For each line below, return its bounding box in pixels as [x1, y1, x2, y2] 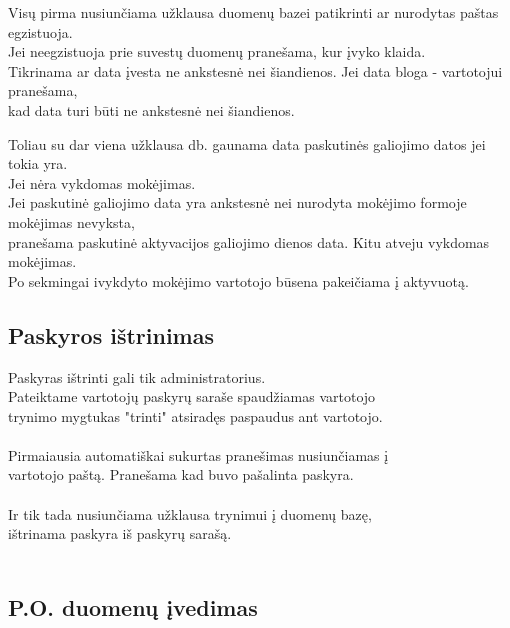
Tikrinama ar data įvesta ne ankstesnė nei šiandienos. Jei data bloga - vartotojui [8, 60, 503, 81]
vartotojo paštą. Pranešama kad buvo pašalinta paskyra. [8, 464, 354, 485]
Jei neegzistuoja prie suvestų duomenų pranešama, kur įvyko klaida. [8, 41, 426, 62]
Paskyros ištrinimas [8, 319, 214, 350]
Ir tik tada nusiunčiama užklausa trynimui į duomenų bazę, [8, 503, 372, 524]
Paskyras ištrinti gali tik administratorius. [8, 366, 266, 387]
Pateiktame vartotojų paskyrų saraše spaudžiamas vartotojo [8, 386, 376, 407]
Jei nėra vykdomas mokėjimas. [8, 172, 196, 193]
